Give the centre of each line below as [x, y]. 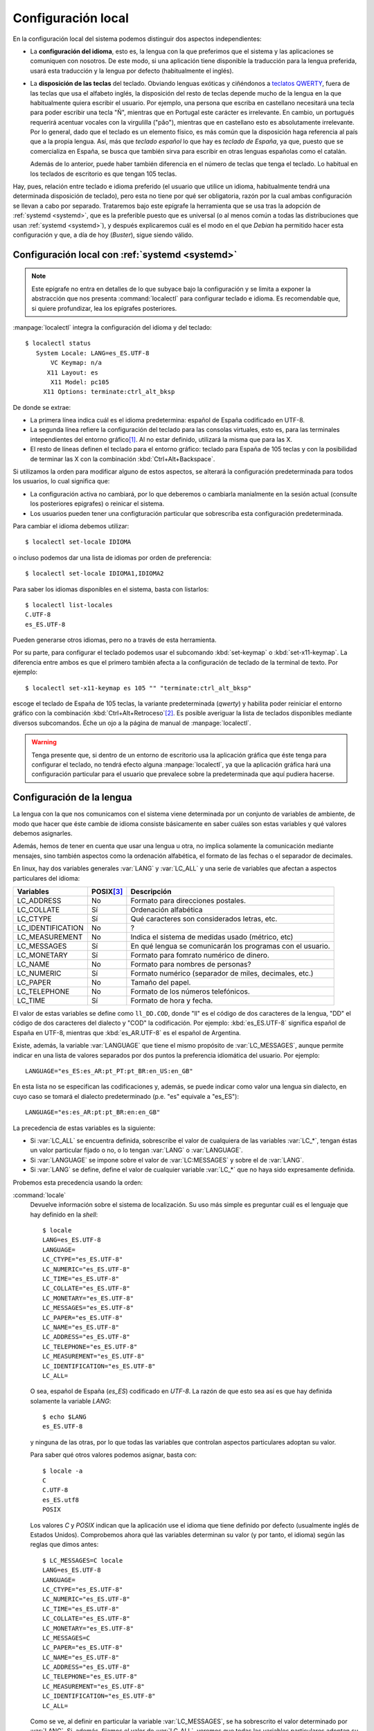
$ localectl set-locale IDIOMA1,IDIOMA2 [95, 574]
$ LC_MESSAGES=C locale [83, 1560]
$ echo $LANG [64, 1417]
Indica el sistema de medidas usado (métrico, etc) [212, 937]
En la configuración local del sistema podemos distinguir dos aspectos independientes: [137, 39]
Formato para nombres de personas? [191, 965]
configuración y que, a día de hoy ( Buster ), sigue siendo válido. [103, 235]
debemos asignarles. [43, 834]
